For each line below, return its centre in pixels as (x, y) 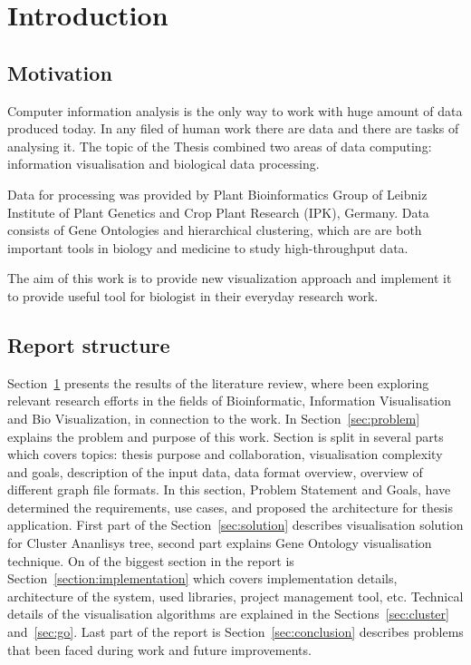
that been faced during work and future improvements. (159, 649)
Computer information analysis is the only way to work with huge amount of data (235, 110)
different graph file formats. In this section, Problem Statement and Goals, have (229, 489)
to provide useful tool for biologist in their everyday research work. (193, 295)
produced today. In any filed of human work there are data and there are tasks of (233, 128)
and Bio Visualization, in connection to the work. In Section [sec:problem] (214, 418)
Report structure (89, 344)
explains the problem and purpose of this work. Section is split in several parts (226, 436)
